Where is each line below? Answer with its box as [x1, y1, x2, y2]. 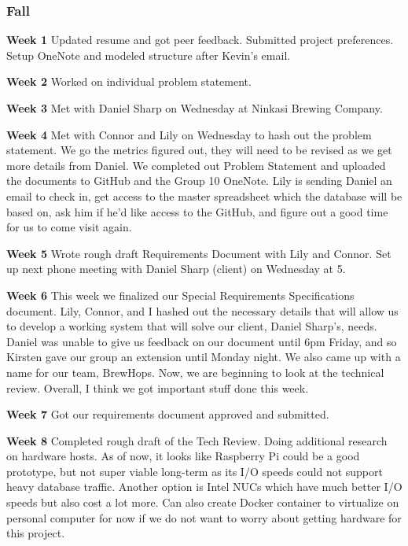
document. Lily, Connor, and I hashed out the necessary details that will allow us [6, 302, 399, 319]
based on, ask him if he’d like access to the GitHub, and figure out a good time [6, 203, 388, 220]
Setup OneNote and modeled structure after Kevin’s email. [6, 46, 291, 63]
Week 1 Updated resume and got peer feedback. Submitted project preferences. [6, 31, 394, 48]
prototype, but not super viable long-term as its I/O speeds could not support [6, 463, 383, 479]
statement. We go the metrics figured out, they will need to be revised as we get [6, 142, 392, 158]
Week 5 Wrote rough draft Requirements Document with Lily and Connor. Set [6, 245, 391, 261]
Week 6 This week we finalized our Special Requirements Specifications [6, 286, 355, 303]
